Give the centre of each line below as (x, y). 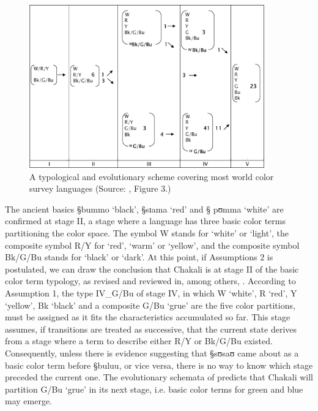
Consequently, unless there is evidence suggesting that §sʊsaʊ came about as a (152, 353)
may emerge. (29, 401)
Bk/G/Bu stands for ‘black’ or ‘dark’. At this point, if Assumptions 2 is (139, 257)
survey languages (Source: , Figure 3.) (100, 188)
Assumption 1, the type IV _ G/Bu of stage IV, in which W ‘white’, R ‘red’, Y (151, 292)
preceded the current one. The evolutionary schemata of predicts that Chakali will (159, 377)
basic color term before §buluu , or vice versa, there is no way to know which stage (159, 365)
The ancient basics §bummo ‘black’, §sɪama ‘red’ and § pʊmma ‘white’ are (144, 209)
